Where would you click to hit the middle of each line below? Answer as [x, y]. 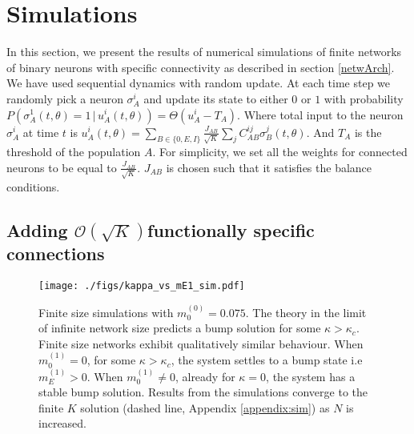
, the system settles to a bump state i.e [267, 360]
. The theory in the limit [306, 312]
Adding [37, 229]
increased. [63, 423]
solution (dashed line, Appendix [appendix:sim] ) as [205, 407]
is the [368, 132]
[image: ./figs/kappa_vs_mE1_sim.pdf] [142, 286]
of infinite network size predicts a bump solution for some [180, 328]
